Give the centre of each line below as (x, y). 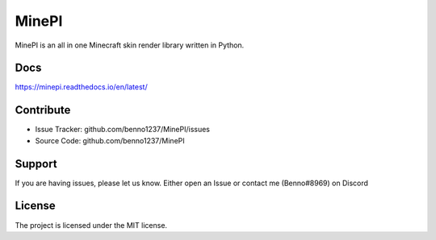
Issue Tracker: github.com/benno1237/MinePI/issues (122, 130)
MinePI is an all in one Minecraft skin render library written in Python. (130, 45)
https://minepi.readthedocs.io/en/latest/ (82, 87)
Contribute (43, 110)
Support (36, 164)
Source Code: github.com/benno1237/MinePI (110, 140)
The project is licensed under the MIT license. (91, 225)
